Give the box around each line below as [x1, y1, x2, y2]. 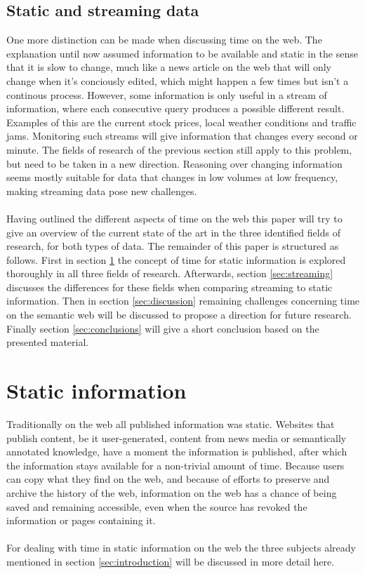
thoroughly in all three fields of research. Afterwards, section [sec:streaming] [6, 266, 333, 281]
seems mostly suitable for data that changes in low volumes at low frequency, [6, 170, 338, 185]
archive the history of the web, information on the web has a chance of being [6, 485, 337, 500]
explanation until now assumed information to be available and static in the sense [6, 46, 358, 60]
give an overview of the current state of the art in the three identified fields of [6, 225, 340, 239]
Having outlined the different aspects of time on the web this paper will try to [6, 211, 343, 225]
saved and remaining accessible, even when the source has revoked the [6, 499, 307, 514]
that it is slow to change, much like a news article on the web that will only [6, 60, 331, 74]
